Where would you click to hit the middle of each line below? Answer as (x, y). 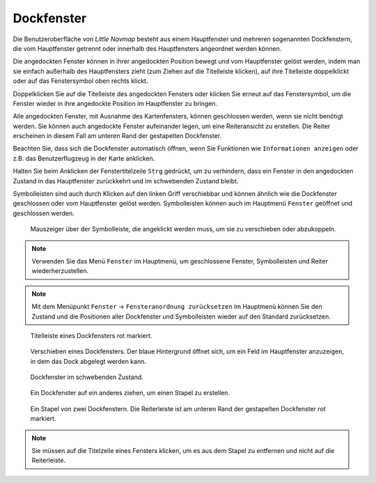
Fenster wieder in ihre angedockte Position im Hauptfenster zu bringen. (115, 103)
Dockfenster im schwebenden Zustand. (87, 377)
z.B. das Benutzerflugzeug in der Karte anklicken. (84, 158)
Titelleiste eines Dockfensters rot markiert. (91, 335)
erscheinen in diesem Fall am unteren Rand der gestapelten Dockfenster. (117, 136)
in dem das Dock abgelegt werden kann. (88, 361)
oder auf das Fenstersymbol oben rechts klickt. (80, 81)
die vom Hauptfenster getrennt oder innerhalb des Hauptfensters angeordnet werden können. (147, 48)
